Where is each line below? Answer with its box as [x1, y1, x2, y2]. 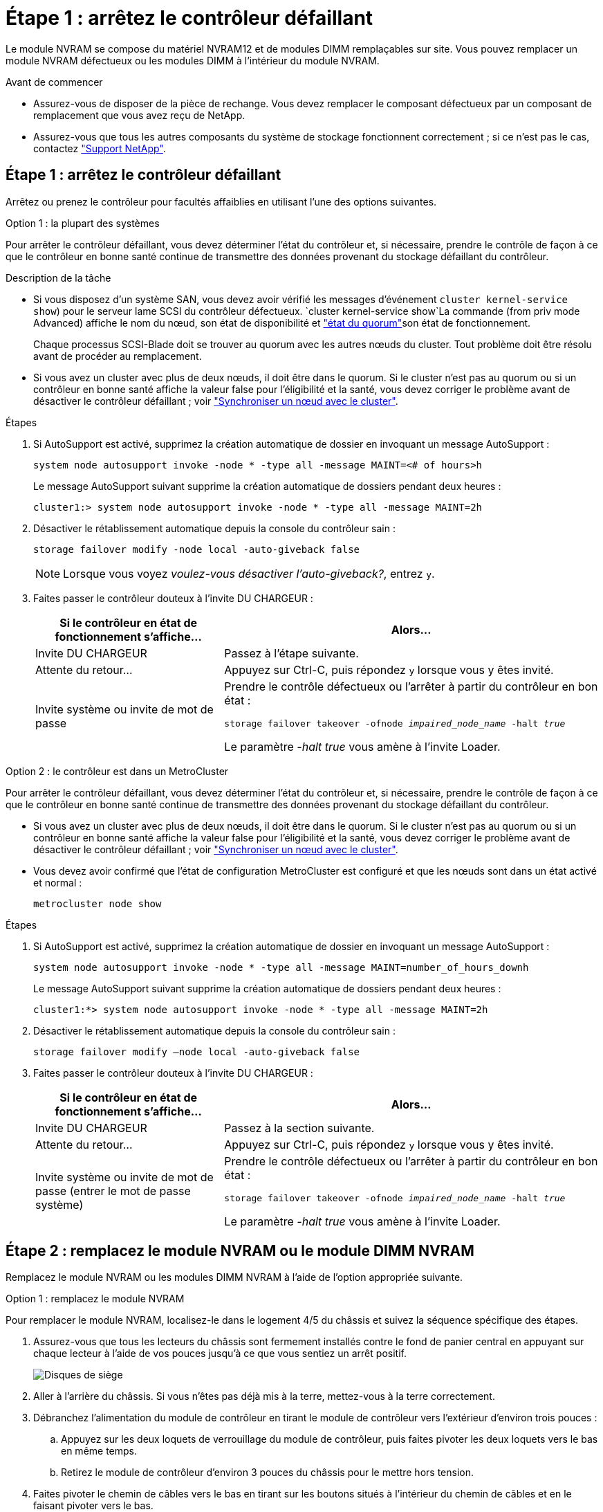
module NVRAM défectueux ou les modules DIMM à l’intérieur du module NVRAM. [6, 54, 380, 66]
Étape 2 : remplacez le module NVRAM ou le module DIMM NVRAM [6, 1242, 474, 1260]
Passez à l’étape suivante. [224, 646, 359, 660]
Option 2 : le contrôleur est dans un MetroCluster [6, 765, 229, 777]
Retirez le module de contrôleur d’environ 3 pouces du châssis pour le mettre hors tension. [61, 1466, 474, 1479]
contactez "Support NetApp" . [33, 142, 166, 154]
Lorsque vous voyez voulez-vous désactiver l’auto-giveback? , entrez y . [63, 566, 435, 581]
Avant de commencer [6, 75, 103, 88]
